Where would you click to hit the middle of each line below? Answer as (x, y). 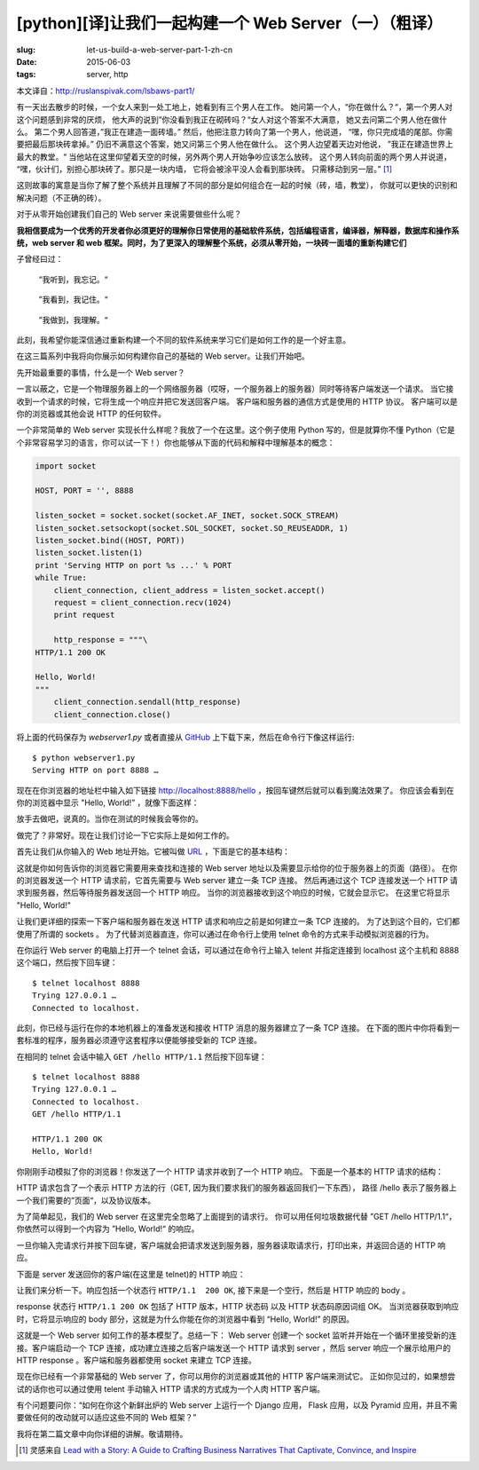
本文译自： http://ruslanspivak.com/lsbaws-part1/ (106, 91)
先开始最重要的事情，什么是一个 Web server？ (101, 372)
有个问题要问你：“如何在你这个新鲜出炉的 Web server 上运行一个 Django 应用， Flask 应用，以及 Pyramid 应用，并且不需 (237, 1405)
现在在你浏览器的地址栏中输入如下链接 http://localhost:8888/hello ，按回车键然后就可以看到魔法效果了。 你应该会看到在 (236, 790)
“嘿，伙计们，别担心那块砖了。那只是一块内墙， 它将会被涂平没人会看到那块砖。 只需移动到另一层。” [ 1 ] (204, 170)
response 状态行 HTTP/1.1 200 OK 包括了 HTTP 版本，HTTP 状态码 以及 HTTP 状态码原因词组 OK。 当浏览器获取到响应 (238, 1307)
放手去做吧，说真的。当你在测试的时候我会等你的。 (110, 819)
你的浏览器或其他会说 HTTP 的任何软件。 (91, 414)
